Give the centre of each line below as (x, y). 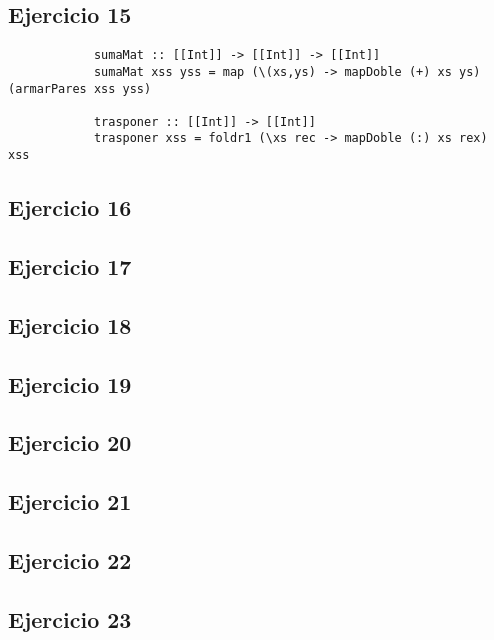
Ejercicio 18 (70, 324)
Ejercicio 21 (70, 501)
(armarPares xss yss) (80, 88)
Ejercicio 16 (70, 207)
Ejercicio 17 (70, 265)
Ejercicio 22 (70, 559)
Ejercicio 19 (70, 383)
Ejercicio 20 (70, 442)
